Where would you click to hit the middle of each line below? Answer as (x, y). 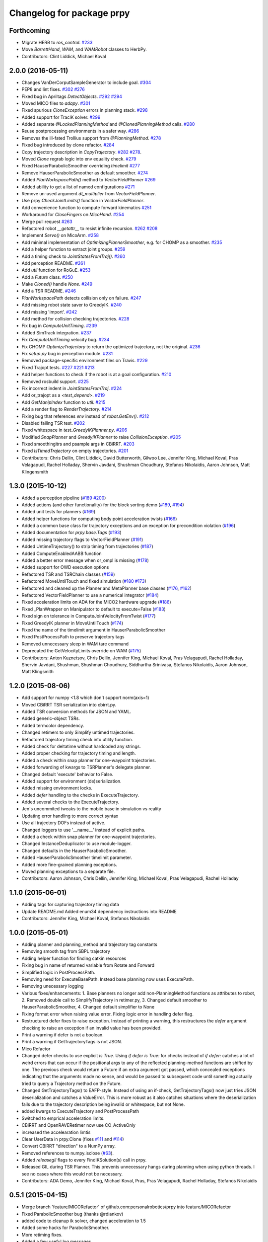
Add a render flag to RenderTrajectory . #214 (67, 409)
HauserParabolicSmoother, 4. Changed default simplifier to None (88, 1007)
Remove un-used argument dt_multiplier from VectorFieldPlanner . (89, 194)
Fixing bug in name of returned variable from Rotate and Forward (88, 965)
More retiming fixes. (42, 1235)
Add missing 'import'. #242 (49, 312)
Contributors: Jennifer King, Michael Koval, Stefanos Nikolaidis (86, 919)
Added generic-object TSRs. (51, 718)
